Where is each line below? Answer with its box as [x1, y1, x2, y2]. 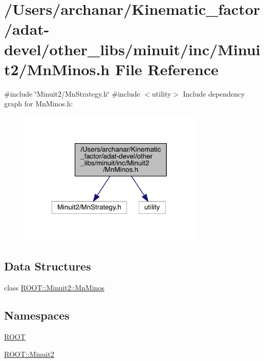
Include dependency [183, 88, 245, 99]
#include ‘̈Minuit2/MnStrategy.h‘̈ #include [4, 88, 140, 99]
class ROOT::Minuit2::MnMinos [4, 282, 105, 293]
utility [152, 88, 171, 99]
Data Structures [4, 258, 91, 274]
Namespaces [4, 307, 70, 323]
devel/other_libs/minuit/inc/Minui [4, 38, 260, 59]
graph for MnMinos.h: [4, 98, 73, 109]
